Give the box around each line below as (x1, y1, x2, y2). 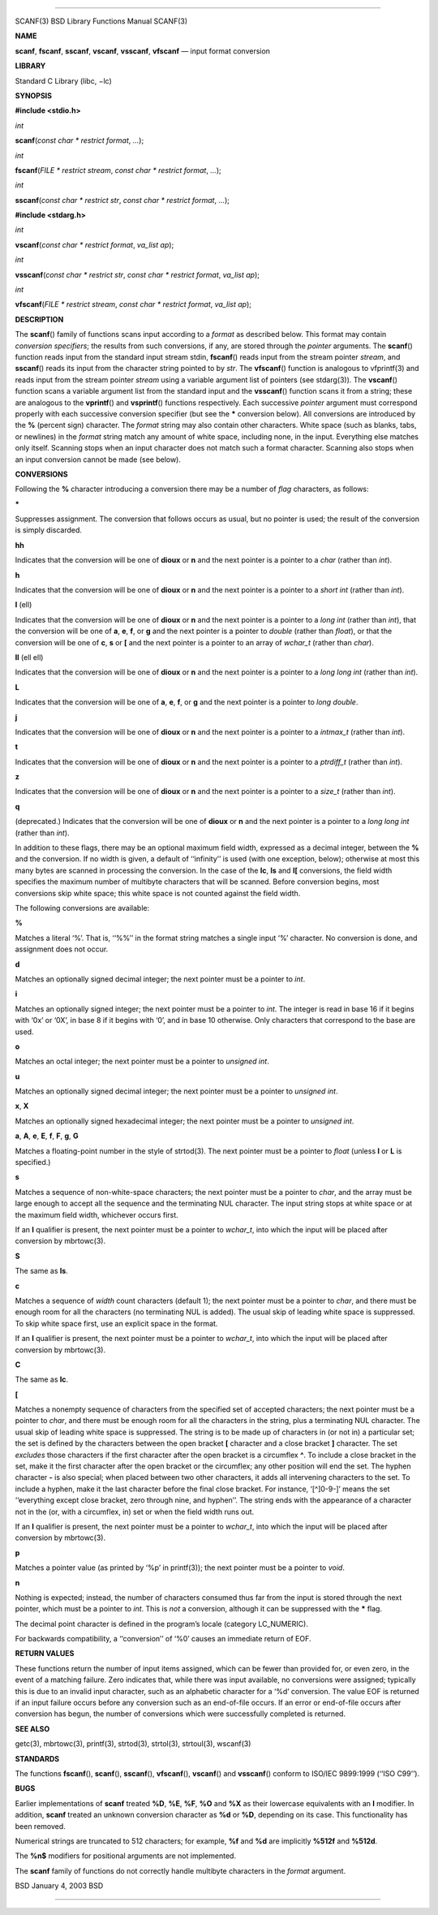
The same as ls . (15, 1266, 68, 1276)
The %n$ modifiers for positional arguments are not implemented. (15, 1851, 237, 1861)
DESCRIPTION (15, 314, 64, 324)
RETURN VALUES (15, 1649, 75, 1658)
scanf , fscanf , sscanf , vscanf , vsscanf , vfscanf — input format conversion (15, 45, 271, 56)
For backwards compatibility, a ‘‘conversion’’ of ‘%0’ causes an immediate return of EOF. (15, 1634, 311, 1644)
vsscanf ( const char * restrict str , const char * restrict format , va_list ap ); (15, 270, 260, 279)
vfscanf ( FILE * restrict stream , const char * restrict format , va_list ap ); (15, 300, 251, 309)
